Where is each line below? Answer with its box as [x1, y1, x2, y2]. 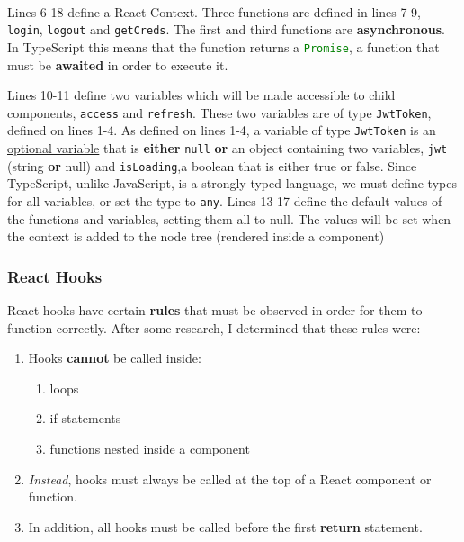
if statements [49, 409, 121, 428]
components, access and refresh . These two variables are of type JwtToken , [7, 103, 432, 122]
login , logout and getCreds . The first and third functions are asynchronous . [7, 20, 445, 39]
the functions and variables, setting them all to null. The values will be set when [7, 209, 451, 228]
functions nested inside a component [49, 438, 250, 457]
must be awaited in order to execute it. [7, 55, 228, 74]
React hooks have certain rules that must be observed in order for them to [7, 300, 423, 319]
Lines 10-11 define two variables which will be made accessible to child [7, 86, 396, 104]
